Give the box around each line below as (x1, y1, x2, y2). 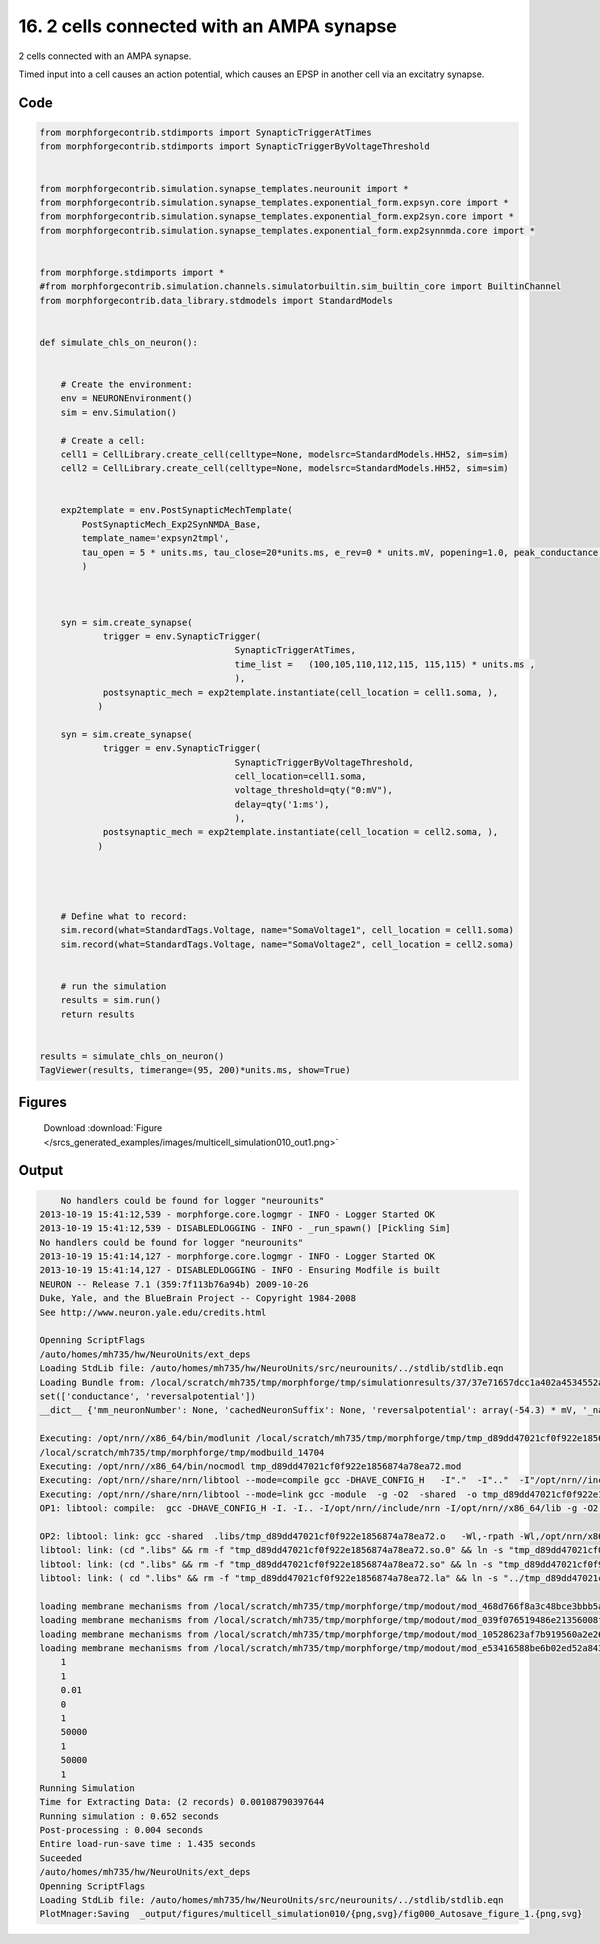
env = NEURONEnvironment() (60, 393, 194, 404)
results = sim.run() (60, 995, 162, 1006)
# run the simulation (60, 980, 167, 992)
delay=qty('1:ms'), (234, 798, 330, 810)
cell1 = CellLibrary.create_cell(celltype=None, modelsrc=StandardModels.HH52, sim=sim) (60, 448, 509, 460)
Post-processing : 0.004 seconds (39, 1825, 204, 1836)
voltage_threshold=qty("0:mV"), (234, 785, 394, 796)
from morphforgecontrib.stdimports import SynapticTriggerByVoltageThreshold (39, 141, 430, 152)
